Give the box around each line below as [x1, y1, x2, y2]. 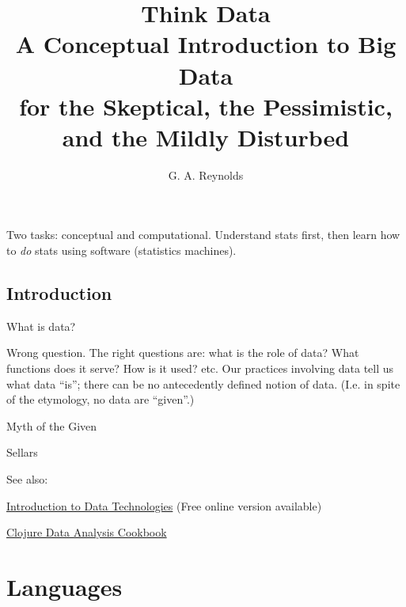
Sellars [6, 444, 38, 461]
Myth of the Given [6, 417, 97, 434]
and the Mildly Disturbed [62, 120, 350, 153]
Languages [6, 570, 123, 602]
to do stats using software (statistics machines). [6, 242, 237, 259]
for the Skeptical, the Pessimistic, [19, 89, 393, 122]
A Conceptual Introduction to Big [15, 28, 397, 60]
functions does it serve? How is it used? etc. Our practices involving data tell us [6, 360, 394, 377]
